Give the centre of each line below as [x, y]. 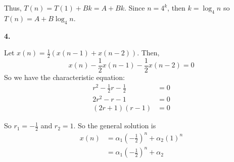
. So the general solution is [115, 126]
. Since [135, 8]
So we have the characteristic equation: [64, 77]
